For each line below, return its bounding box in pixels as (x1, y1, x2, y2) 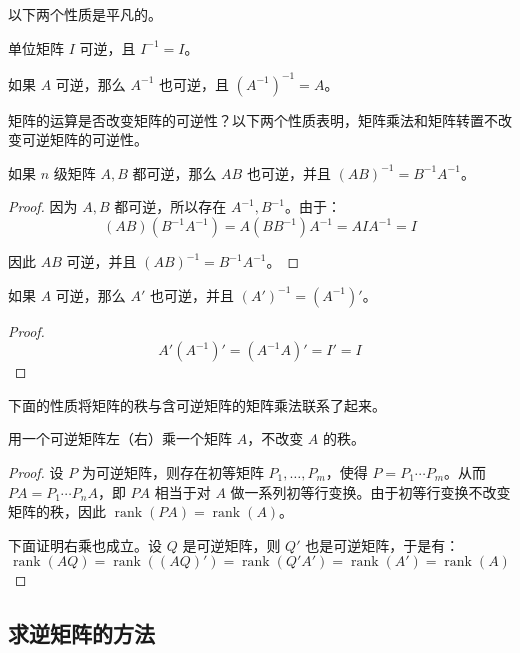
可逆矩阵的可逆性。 (21, 129, 148, 150)
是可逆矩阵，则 (182, 534, 281, 555)
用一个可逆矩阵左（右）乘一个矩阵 (8, 428, 232, 449)
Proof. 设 (8, 462, 64, 483)
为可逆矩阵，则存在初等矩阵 (81, 462, 264, 483)
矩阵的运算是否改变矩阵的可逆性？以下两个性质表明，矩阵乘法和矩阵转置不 (8, 109, 498, 130)
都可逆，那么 (132, 162, 217, 183)
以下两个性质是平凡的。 (8, 4, 162, 24)
